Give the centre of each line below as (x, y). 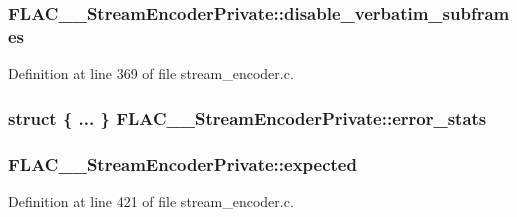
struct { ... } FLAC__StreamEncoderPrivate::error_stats (247, 117)
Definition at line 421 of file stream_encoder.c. (151, 200)
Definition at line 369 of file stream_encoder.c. (151, 73)
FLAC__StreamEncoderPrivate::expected (182, 163)
